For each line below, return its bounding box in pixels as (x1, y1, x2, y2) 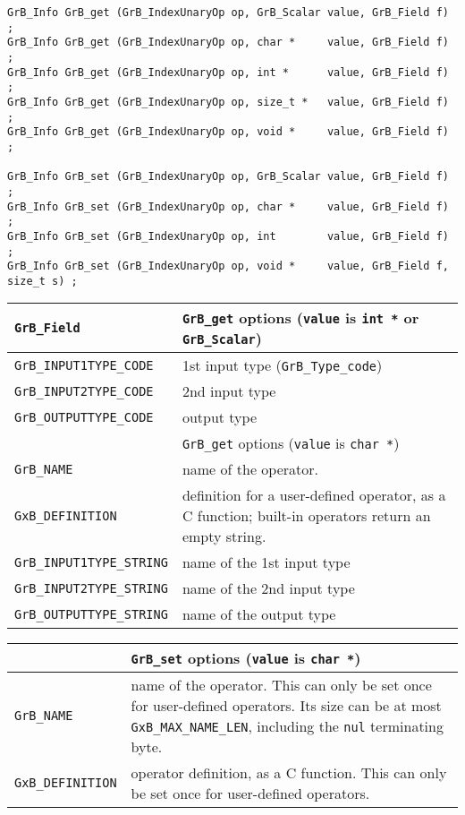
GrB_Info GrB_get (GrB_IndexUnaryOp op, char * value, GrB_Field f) (7, 36, 449, 49)
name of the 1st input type (182, 552, 351, 573)
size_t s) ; (7, 274, 78, 287)
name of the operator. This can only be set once (131, 674, 432, 696)
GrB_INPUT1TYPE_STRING (14, 554, 168, 570)
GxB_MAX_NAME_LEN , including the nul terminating (131, 716, 444, 737)
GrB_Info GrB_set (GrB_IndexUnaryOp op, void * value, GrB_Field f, (7, 260, 449, 273)
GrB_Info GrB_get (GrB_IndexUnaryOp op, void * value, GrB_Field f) (7, 125, 449, 139)
